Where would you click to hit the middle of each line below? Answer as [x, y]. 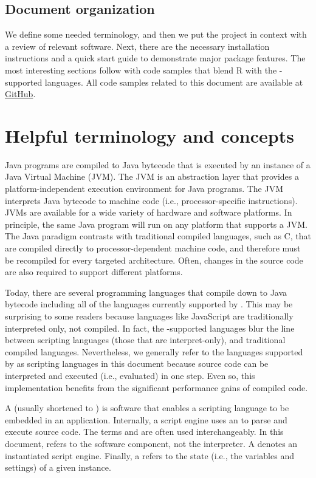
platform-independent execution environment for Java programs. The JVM [144, 189]
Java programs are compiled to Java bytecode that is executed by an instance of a [158, 164]
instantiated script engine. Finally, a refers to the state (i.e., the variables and [149, 455]
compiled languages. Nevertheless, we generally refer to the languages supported [154, 351]
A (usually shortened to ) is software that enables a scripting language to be [147, 408]
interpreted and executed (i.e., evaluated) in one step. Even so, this [130, 375]
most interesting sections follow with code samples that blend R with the [141, 70]
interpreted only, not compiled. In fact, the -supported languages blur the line [150, 328]
